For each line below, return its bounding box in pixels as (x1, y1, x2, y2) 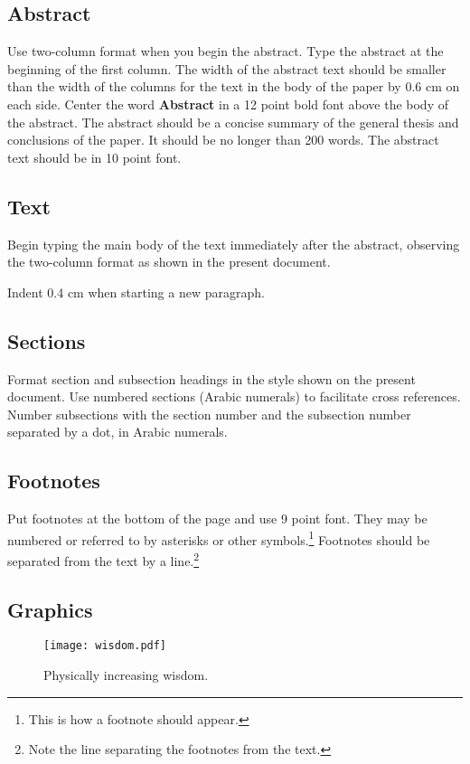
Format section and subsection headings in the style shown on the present (7, 369, 416, 388)
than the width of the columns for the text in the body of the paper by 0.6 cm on (7, 77, 460, 96)
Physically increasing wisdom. (43, 665, 209, 684)
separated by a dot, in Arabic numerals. (7, 422, 228, 441)
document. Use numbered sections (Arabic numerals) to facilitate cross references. (7, 387, 461, 406)
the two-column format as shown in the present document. (7, 252, 331, 271)
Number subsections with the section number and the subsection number (7, 404, 411, 423)
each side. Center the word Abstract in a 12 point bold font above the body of (7, 94, 448, 113)
